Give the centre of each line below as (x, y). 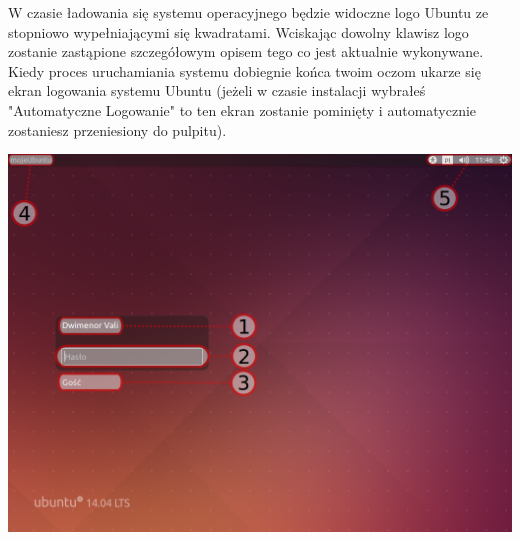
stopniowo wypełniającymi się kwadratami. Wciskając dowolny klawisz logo (238, 31)
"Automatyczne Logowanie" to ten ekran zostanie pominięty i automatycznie (242, 109)
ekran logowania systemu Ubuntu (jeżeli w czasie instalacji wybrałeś (217, 90)
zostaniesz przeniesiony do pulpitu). (117, 129)
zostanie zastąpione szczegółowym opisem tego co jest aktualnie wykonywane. (246, 51)
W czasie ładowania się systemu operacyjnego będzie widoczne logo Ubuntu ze (248, 12)
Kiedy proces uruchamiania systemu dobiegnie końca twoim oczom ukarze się (244, 70)
